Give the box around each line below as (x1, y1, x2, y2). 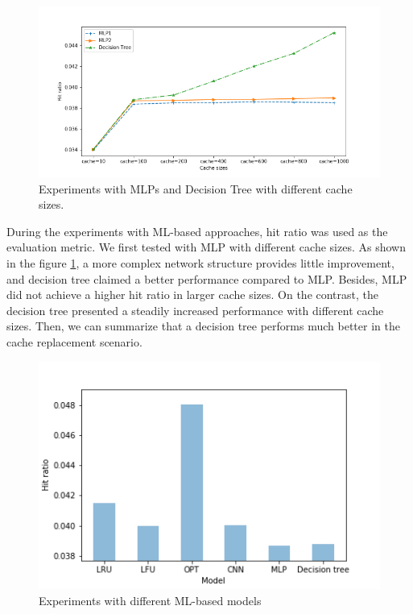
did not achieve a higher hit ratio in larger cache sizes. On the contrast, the (6, 286, 379, 303)
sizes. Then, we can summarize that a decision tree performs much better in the (6, 317, 400, 334)
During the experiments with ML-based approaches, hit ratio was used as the (6, 222, 388, 239)
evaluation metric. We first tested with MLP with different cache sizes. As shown (6, 239, 406, 255)
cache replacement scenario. (6, 333, 142, 350)
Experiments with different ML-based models (39, 591, 262, 608)
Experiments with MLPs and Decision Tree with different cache (39, 180, 353, 197)
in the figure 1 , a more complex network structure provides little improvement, (6, 254, 394, 271)
